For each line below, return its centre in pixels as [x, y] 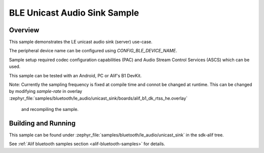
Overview [24, 30]
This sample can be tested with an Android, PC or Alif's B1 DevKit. [75, 75]
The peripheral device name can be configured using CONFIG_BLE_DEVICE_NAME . [93, 51]
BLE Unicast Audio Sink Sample [74, 13]
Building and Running [42, 123]
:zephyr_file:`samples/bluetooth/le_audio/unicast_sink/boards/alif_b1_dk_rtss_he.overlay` [98, 98]
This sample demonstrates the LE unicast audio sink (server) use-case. [81, 42]
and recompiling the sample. [50, 109]
